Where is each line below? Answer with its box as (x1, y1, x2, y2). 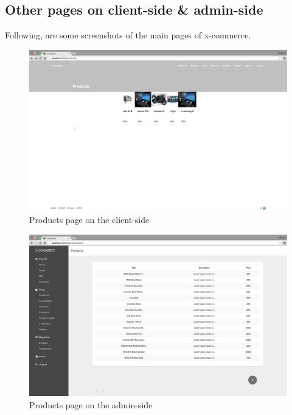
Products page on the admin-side (29, 398, 153, 411)
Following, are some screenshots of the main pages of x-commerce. (5, 29, 251, 41)
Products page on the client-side (29, 213, 150, 226)
